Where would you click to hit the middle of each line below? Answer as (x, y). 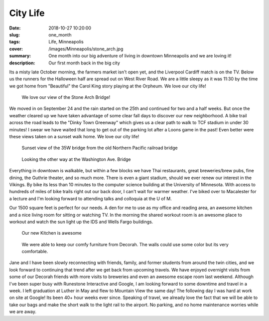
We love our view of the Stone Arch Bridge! (66, 97)
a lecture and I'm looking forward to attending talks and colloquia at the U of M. (90, 198)
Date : (15, 28)
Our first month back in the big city (84, 63)
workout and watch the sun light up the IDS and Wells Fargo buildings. (81, 222)
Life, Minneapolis (66, 42)
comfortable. (35, 252)
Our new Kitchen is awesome (52, 233)
